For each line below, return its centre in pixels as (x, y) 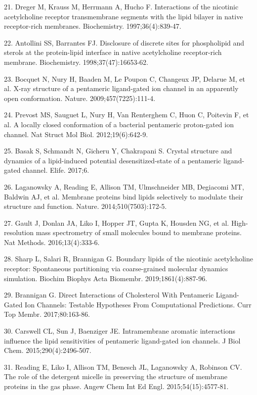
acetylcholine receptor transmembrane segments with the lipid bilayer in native (124, 16)
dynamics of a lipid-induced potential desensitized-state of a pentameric (113, 160)
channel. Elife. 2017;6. (56, 170)
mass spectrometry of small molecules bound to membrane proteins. (139, 232)
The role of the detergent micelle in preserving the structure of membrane (116, 376)
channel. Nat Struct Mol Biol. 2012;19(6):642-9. (76, 134)
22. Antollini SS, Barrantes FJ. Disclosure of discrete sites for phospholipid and (124, 42)
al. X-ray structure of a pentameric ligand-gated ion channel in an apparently (121, 88)
